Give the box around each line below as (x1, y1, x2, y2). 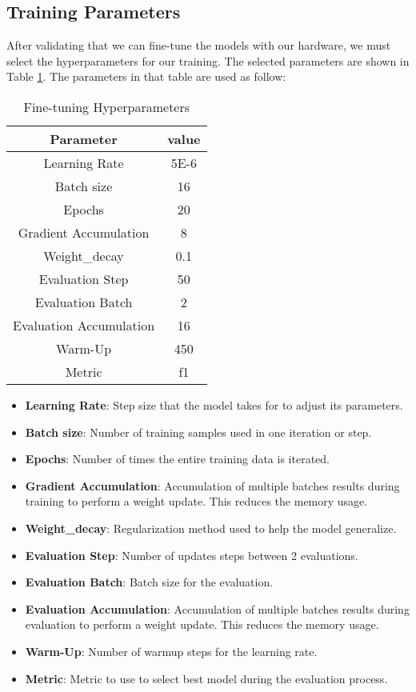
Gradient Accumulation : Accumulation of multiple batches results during (25, 477, 400, 494)
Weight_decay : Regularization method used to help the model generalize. (25, 519, 397, 536)
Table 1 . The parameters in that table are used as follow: (6, 68, 286, 85)
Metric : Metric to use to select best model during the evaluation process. (25, 670, 388, 686)
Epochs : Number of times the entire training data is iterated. (25, 450, 330, 467)
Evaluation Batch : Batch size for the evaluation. (25, 574, 274, 590)
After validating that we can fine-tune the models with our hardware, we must (6, 37, 391, 54)
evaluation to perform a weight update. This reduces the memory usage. (25, 616, 379, 633)
